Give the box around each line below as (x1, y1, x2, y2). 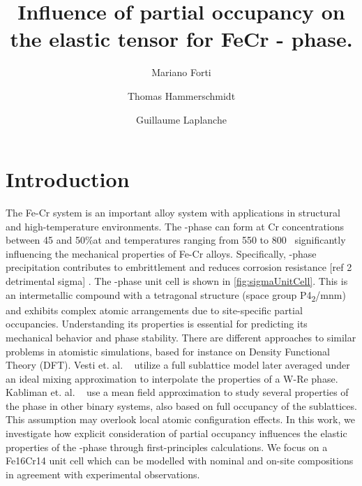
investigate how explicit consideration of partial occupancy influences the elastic (6, 426, 347, 441)
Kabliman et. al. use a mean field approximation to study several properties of (6, 385, 349, 399)
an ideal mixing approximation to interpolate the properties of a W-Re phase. (6, 371, 338, 385)
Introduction (6, 165, 130, 193)
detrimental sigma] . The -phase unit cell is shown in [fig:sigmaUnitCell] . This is (6, 274, 348, 288)
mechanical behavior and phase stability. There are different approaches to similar (6, 330, 356, 344)
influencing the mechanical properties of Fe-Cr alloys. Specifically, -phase (6, 246, 317, 260)
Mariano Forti (151, 65, 211, 80)
